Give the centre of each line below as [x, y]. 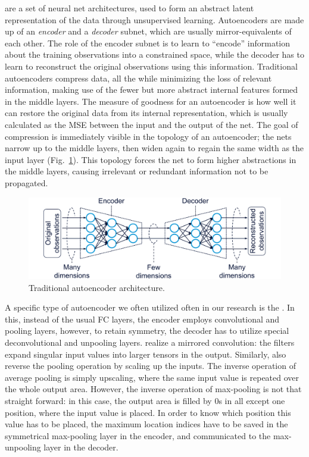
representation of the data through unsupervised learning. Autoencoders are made [154, 19]
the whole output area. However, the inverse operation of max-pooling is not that [153, 389]
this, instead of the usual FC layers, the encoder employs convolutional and [142, 319]
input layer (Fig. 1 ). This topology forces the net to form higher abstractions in [151, 159]
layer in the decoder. [81, 447]
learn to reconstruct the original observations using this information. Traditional [151, 66]
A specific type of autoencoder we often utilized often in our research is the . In [150, 307]
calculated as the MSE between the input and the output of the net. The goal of [152, 124]
